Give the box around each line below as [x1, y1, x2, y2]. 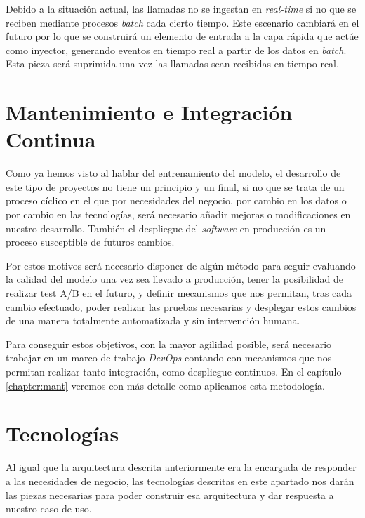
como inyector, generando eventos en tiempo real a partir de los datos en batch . [6, 42, 347, 57]
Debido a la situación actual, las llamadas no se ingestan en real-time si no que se [6, 1, 357, 15]
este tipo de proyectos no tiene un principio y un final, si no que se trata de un [6, 179, 345, 194]
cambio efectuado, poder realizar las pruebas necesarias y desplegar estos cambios [6, 299, 357, 314]
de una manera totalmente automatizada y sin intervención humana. [6, 313, 300, 328]
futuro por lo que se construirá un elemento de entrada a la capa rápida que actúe [6, 29, 359, 44]
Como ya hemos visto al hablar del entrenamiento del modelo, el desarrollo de [6, 166, 341, 180]
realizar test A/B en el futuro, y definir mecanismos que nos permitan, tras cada [6, 286, 352, 300]
